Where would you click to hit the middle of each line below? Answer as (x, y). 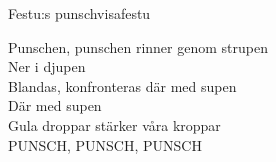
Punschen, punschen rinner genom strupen (138, 46)
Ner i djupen (47, 66)
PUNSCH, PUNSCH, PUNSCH (105, 144)
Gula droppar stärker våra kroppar (114, 124)
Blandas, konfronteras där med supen (122, 85)
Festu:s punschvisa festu (79, 13)
